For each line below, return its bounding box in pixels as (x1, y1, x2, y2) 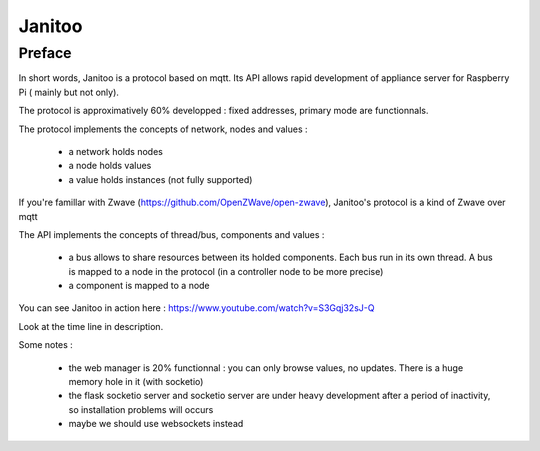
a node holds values (68, 160, 152, 172)
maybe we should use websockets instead (68, 418, 244, 430)
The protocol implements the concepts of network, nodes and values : (18, 123, 309, 135)
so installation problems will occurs (68, 403, 214, 415)
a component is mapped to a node (68, 280, 210, 292)
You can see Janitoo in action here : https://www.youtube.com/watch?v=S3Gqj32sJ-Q (18, 302, 375, 314)
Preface (18, 44, 72, 62)
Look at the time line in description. (18, 320, 164, 332)
